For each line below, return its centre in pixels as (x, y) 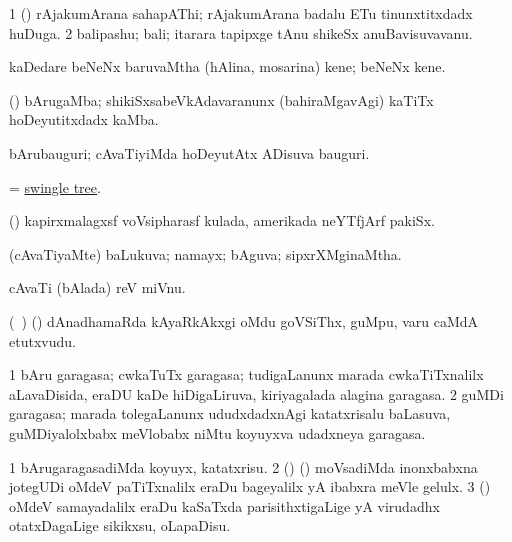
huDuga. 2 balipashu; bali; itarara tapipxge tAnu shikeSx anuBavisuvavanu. (241, 32)
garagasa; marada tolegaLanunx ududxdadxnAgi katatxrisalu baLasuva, (230, 413)
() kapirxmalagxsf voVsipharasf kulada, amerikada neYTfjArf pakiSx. (222, 220)
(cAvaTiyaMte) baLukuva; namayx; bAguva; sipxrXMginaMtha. (205, 253)
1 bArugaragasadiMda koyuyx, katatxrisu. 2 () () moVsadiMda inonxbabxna (243, 466)
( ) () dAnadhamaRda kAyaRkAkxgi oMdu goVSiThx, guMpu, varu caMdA (244, 320)
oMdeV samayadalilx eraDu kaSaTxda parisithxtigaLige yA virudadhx (224, 505)
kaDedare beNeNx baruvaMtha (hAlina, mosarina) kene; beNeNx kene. (227, 66)
